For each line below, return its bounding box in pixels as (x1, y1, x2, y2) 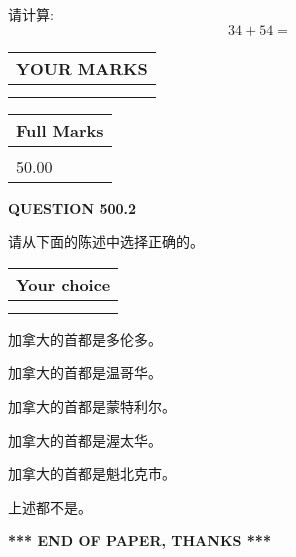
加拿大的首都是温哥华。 (8, 362, 162, 383)
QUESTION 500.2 (8, 197, 137, 218)
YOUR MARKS (16, 56, 148, 80)
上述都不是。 (8, 496, 92, 517)
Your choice (16, 272, 111, 296)
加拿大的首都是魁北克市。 (8, 463, 176, 484)
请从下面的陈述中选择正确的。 (8, 231, 204, 252)
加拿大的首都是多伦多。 (8, 328, 162, 349)
